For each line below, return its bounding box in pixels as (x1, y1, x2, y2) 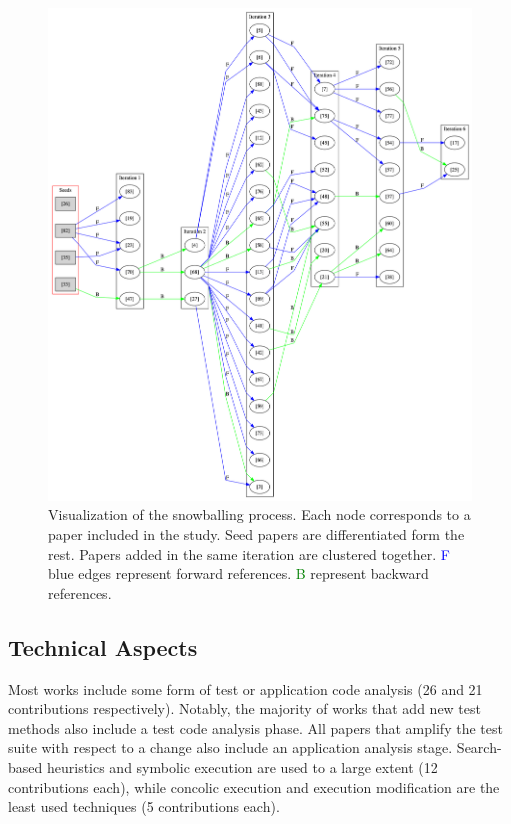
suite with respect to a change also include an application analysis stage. (8, 737, 453, 758)
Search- (456, 737, 502, 758)
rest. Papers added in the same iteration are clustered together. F (48, 543, 450, 564)
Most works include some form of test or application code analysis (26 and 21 (8, 678, 483, 699)
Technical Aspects (8, 631, 198, 662)
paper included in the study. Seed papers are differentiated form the (48, 524, 465, 544)
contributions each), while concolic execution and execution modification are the (8, 776, 500, 797)
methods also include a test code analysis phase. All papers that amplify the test (8, 717, 503, 738)
